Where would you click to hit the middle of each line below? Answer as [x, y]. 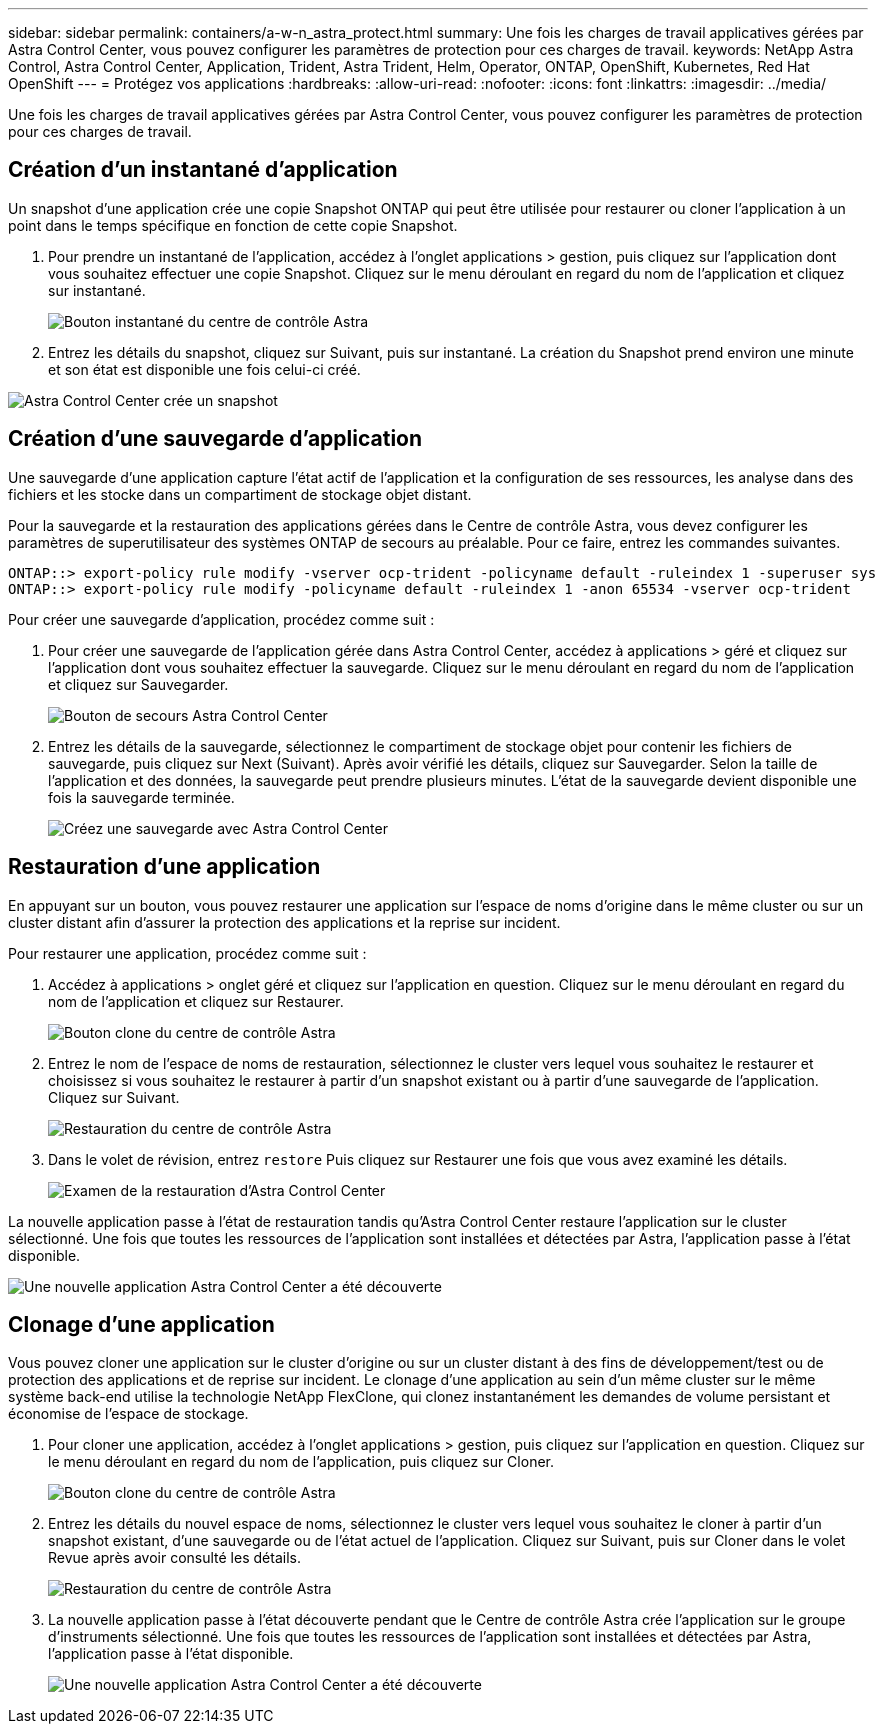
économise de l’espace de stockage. [128, 1414]
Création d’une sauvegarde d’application [215, 439]
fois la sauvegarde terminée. [141, 797]
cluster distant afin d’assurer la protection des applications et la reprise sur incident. [284, 922]
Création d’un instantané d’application [203, 170]
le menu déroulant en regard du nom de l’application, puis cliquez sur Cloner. [301, 1462]
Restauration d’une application [164, 867]
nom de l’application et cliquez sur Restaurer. [196, 1001]
